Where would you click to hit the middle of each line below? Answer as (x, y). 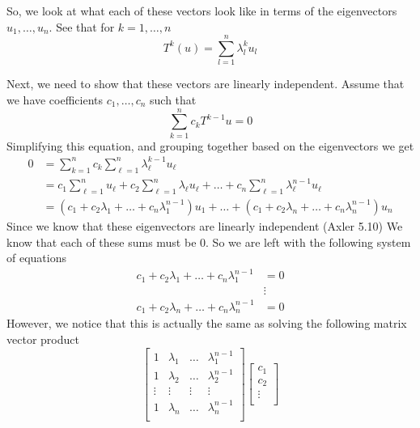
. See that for (82, 26)
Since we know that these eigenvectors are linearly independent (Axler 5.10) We (205, 225)
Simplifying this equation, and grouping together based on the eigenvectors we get (210, 145)
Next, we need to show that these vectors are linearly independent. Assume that (206, 84)
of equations (36, 258)
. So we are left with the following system (308, 242)
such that (173, 99)
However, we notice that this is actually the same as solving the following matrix (207, 323)
